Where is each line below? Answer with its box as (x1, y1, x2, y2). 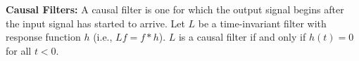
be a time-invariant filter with (198, 15, 327, 30)
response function (6, 29, 81, 44)
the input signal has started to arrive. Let (6, 15, 185, 30)
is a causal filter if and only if (178, 29, 306, 44)
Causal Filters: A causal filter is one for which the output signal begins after (6, 2, 344, 16)
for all (6, 43, 32, 57)
